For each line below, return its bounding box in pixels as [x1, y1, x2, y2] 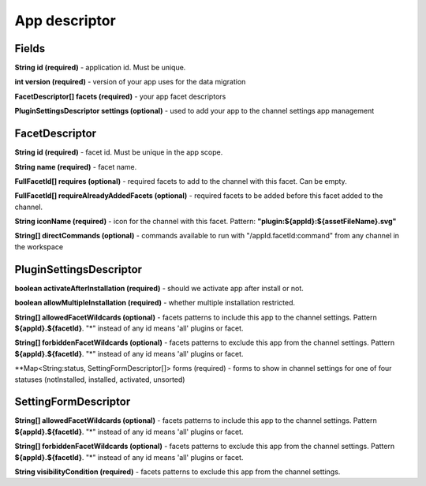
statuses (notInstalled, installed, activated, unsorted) [14, 375, 185, 384]
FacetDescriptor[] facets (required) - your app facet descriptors [14, 92, 226, 101]
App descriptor [14, 12, 116, 29]
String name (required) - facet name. [14, 162, 137, 171]
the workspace [14, 241, 63, 252]
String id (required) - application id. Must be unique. [14, 63, 186, 73]
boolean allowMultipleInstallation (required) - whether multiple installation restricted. [14, 298, 296, 308]
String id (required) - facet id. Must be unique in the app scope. [14, 148, 223, 157]
